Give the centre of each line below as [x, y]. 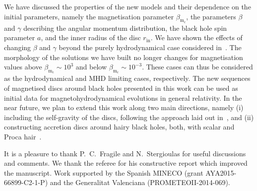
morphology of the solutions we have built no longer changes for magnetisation [124, 57]
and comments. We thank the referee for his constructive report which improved [126, 163]
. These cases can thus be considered [197, 67]
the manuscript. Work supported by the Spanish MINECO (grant [104, 172]
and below [91, 67]
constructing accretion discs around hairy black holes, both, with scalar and [119, 127]
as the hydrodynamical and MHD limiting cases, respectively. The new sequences [127, 78]
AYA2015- [221, 172]
